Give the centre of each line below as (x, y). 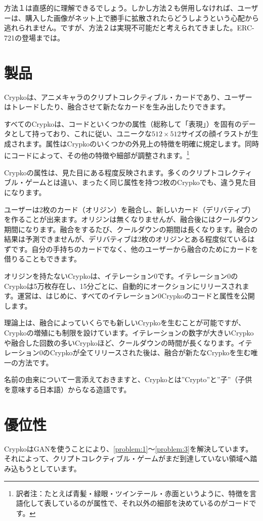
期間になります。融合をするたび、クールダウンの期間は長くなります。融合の (131, 229)
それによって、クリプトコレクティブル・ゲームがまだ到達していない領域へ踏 (131, 458)
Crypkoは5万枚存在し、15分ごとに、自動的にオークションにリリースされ (123, 286)
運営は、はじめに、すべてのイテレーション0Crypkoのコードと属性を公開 (136, 296)
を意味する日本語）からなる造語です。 (68, 389)
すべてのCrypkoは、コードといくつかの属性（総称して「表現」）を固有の (123, 123)
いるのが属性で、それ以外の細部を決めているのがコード (157, 503)
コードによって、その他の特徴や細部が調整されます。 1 (100, 155)
